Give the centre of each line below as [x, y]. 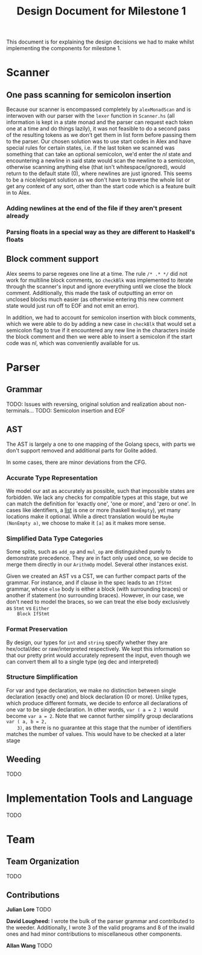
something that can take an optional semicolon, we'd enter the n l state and [99, 154]
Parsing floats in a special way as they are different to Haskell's [101, 232]
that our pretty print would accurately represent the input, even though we [99, 655]
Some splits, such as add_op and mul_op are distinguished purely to [89, 552]
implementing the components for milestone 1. [64, 48]
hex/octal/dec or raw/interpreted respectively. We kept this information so [98, 649]
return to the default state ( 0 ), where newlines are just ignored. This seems [99, 174]
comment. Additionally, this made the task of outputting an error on [90, 293]
